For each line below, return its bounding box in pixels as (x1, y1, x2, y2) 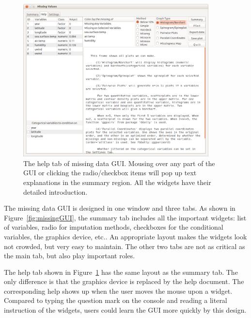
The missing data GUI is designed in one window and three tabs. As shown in (4, 203, 235, 213)
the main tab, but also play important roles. (4, 251, 135, 261)
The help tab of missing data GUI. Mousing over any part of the (23, 158, 215, 168)
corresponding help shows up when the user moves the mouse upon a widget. (4, 285, 233, 296)
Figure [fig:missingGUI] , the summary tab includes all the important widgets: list (4, 212, 247, 222)
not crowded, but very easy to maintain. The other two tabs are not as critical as (4, 241, 245, 251)
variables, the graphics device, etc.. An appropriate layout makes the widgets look (4, 231, 247, 241)
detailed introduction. (23, 186, 88, 197)
